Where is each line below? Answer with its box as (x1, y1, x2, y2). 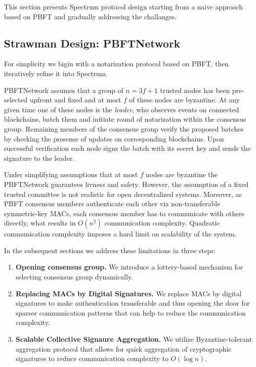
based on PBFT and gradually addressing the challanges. (4, 11, 177, 21)
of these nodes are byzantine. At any (129, 94, 240, 105)
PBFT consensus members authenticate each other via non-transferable (4, 198, 220, 209)
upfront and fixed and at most (30, 94, 122, 105)
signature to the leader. (4, 152, 75, 163)
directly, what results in (4, 218, 76, 228)
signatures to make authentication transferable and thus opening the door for (15, 298, 250, 308)
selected (4, 94, 28, 105)
